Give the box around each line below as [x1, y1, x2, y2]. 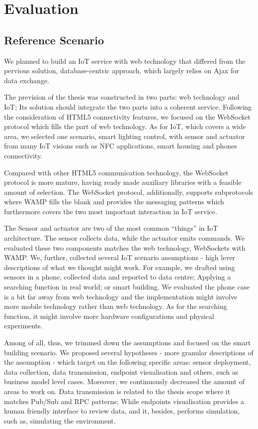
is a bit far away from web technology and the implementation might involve [4, 291, 238, 301]
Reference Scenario [4, 32, 104, 47]
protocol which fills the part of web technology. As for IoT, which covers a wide [4, 121, 246, 132]
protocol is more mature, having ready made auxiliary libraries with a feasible [4, 177, 242, 187]
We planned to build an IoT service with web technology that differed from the [4, 55, 246, 66]
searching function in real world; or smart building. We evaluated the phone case [4, 282, 250, 292]
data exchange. [4, 75, 49, 85]
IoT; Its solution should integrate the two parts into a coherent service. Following [4, 101, 252, 112]
